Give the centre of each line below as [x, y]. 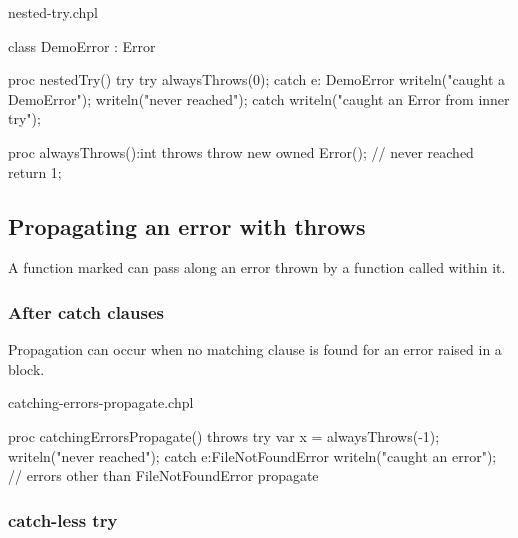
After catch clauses [86, 311]
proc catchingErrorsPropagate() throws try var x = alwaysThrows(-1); [224, 435]
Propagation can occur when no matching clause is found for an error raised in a [255, 349]
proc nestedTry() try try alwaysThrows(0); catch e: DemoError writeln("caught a [257, 79]
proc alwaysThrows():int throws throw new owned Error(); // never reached [241, 151]
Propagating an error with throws [187, 225]
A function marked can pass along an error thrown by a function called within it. [257, 267]
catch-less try [63, 519]
